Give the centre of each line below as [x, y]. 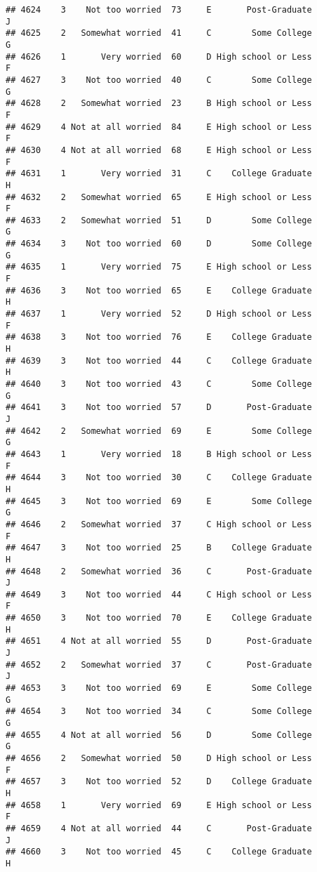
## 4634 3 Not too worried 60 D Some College [159, 244]
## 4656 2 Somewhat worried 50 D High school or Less [159, 758]
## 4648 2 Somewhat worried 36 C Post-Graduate [159, 571]
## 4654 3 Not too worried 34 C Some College [159, 712]
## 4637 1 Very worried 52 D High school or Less [159, 314]
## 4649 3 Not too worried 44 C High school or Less [159, 594]
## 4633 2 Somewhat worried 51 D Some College [159, 220]
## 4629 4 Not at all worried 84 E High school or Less [159, 127]
